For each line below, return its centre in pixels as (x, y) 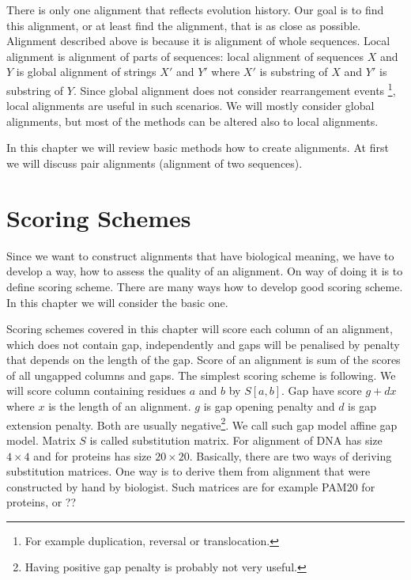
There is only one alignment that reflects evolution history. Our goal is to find (195, 9)
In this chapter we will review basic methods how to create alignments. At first (198, 148)
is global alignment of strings (86, 72)
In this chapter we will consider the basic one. (117, 302)
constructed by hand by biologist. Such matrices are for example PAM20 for (191, 486)
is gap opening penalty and (269, 406)
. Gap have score (322, 390)
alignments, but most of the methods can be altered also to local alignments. (192, 121)
